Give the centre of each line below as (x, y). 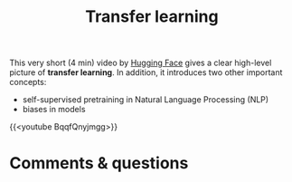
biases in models (54, 110)
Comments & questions (99, 163)
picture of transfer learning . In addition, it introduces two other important (146, 72)
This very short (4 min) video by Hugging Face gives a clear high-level (141, 63)
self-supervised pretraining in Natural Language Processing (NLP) (146, 100)
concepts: (28, 82)
